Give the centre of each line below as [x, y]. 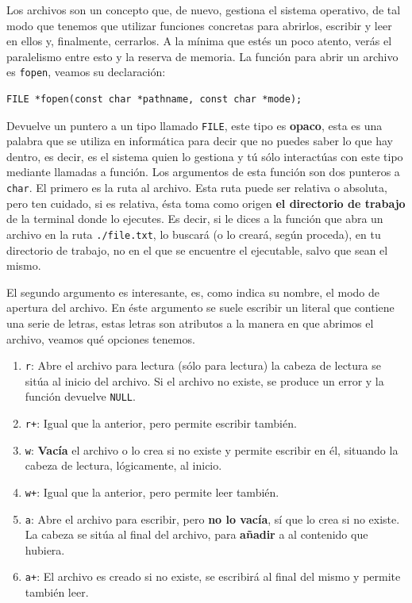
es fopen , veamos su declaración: [86, 72]
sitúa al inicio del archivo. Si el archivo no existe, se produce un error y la [204, 380]
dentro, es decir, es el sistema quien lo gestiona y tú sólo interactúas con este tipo [205, 156]
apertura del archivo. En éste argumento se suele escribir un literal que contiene [200, 307]
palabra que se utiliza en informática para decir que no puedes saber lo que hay [200, 141]
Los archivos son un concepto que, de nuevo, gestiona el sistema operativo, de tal [204, 10]
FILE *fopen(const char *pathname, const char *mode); [154, 100]
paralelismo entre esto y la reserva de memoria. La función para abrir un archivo [202, 56]
